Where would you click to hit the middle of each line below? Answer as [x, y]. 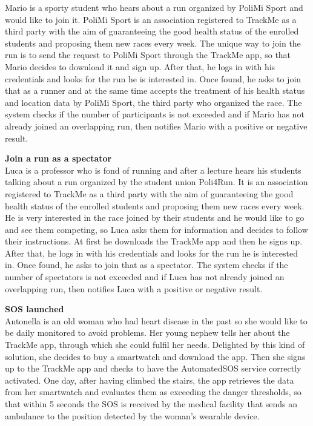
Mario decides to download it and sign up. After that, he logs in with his [140, 66]
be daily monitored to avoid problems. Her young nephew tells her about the [147, 333]
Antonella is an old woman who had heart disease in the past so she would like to [156, 320]
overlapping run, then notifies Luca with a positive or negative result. [134, 288]
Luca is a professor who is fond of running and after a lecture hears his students [153, 170]
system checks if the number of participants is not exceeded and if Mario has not [155, 114]
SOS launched [35, 309]
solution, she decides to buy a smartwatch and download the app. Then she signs [155, 356]
